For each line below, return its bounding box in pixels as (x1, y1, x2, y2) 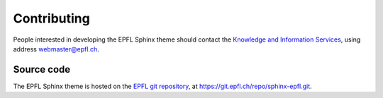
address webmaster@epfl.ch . (13, 44, 99, 53)
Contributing (13, 11, 90, 26)
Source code (13, 63, 71, 75)
